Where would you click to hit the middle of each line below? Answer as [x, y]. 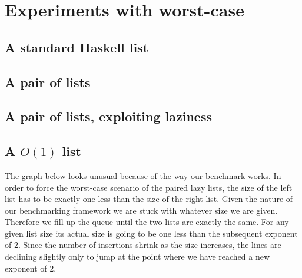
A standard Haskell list [77, 47]
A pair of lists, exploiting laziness [108, 116]
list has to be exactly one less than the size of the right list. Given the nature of [149, 199]
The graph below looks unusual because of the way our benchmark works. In [143, 175]
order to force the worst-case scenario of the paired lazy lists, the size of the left [149, 187]
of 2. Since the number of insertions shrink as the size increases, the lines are [143, 245]
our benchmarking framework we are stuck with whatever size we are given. [141, 210]
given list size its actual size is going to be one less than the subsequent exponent [151, 233]
